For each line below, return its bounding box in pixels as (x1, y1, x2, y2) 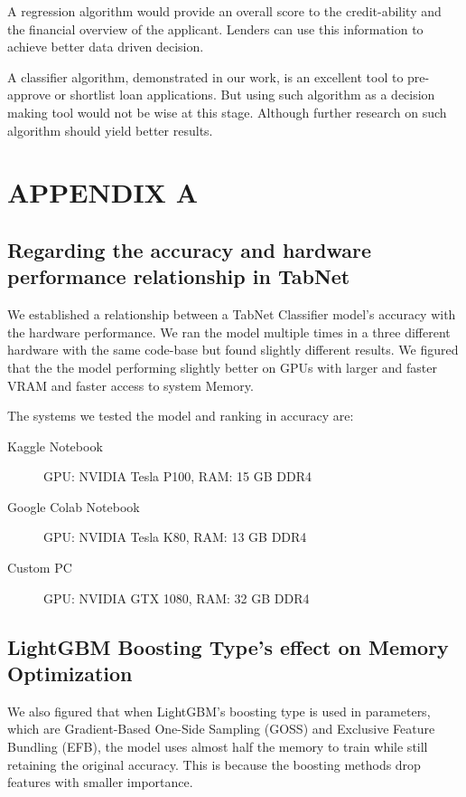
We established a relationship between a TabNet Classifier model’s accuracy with (7, 305, 456, 324)
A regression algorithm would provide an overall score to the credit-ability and (7, 2, 442, 20)
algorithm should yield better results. (7, 120, 213, 139)
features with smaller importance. (7, 773, 193, 792)
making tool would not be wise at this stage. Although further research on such (7, 102, 447, 121)
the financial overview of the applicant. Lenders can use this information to (7, 19, 424, 38)
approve (7, 85, 51, 104)
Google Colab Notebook (7, 497, 140, 516)
